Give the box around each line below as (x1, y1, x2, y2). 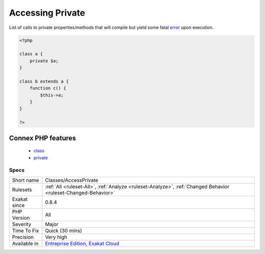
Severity (12, 221, 31, 228)
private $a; (29, 58, 59, 64)
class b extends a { (19, 78, 69, 84)
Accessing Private (9, 7, 85, 18)
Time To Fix (12, 227, 39, 234)
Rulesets (12, 186, 32, 193)
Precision (12, 233, 34, 240)
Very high (45, 233, 68, 240)
